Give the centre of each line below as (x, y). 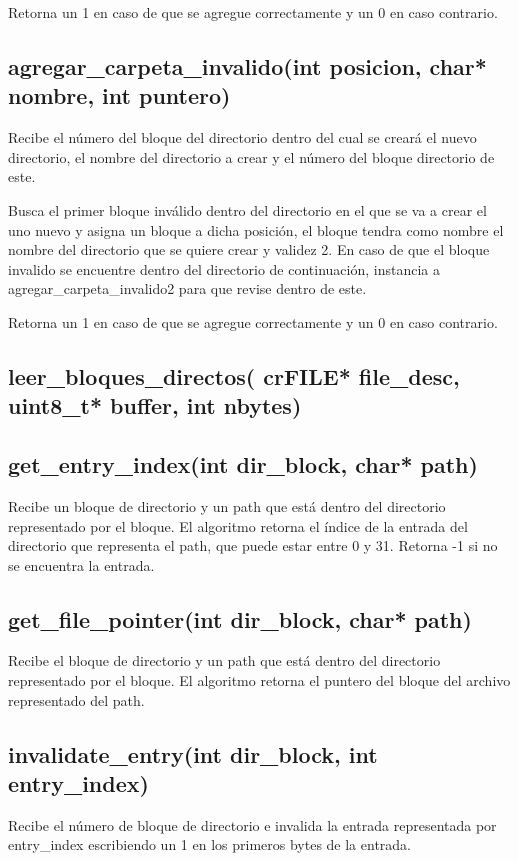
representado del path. (76, 699)
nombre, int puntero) (119, 95)
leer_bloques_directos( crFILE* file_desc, (234, 375)
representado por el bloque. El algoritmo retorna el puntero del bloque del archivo (259, 680)
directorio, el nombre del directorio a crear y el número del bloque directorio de (251, 156)
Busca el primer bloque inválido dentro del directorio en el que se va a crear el (247, 209)
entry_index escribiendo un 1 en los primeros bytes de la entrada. (210, 844)
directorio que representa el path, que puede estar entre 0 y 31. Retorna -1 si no (253, 545)
